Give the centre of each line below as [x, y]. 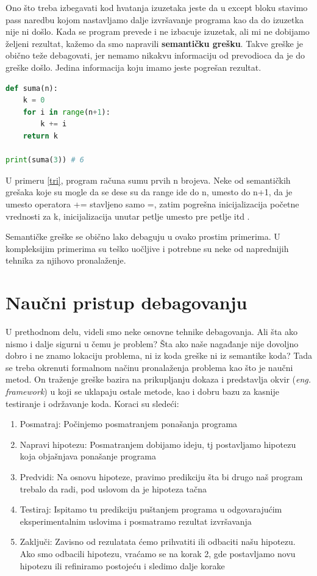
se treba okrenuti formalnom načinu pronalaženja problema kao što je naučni [149, 367]
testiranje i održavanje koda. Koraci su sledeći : [92, 403]
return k [40, 136]
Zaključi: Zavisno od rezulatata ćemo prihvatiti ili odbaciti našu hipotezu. [158, 542]
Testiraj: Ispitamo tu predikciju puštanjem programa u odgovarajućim [151, 509]
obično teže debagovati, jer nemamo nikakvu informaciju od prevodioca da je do [155, 55]
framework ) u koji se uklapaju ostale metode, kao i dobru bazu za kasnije [143, 391]
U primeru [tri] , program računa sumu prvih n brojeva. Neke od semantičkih [148, 180]
